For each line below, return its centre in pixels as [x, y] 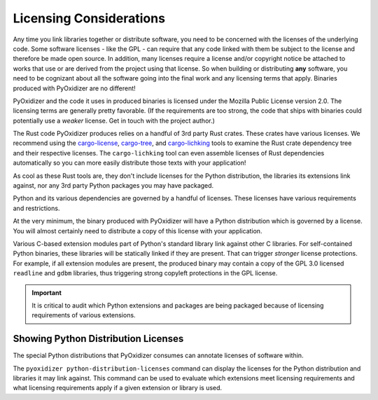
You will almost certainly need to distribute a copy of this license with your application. [138, 230]
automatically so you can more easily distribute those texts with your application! [129, 163]
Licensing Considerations [89, 18]
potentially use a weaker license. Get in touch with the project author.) [114, 120]
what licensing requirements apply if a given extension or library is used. [118, 388]
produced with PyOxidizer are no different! [74, 88]
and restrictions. [36, 208]
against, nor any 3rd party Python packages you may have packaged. [113, 186]
